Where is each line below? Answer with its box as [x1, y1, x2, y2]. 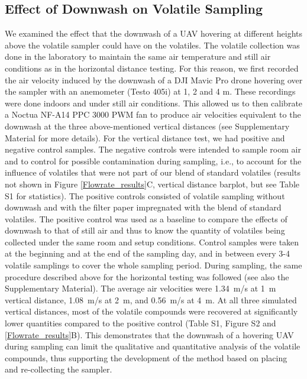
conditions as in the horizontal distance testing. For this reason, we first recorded [5, 61, 299, 74]
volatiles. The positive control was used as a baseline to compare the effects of [5, 212, 287, 225]
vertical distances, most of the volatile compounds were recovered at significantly [5, 305, 298, 318]
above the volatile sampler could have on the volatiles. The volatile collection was [5, 38, 300, 51]
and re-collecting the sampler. [5, 363, 112, 375]
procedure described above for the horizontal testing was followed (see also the [5, 270, 289, 283]
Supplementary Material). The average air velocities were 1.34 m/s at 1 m [5, 282, 276, 294]
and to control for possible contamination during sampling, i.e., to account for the [5, 154, 302, 167]
